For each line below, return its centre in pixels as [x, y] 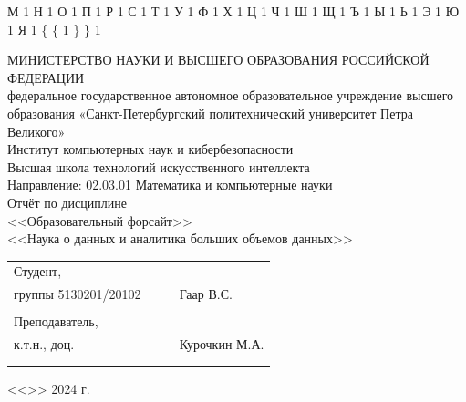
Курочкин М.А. [222, 344]
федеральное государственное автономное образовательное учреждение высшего [231, 95]
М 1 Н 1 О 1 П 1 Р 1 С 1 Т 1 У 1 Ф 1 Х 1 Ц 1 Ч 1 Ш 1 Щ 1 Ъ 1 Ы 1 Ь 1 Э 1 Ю [233, 11]
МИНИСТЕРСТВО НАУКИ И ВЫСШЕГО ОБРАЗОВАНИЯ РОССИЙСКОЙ [218, 60]
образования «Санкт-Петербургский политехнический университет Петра [210, 113]
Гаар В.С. [206, 294]
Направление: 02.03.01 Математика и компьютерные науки [170, 185]
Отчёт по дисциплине [67, 202]
